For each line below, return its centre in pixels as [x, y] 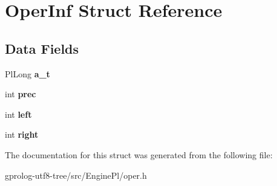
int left [18, 114]
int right [22, 134]
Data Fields [42, 48]
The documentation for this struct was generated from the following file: [139, 154]
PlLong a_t [28, 73]
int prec [21, 94]
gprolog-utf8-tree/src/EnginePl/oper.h [76, 175]
